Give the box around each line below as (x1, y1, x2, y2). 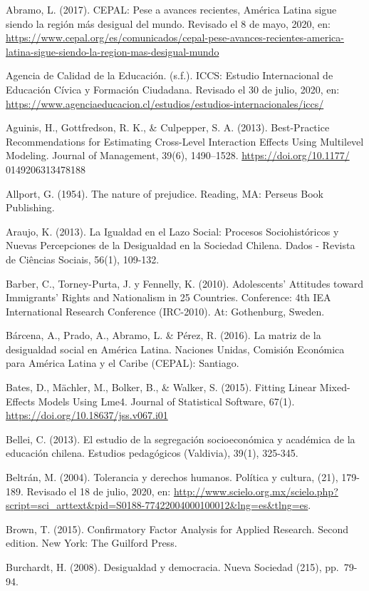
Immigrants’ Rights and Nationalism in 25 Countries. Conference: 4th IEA (6, 290, 331, 305)
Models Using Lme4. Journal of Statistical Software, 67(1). (38, 393, 295, 408)
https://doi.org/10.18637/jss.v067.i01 (6, 408, 168, 423)
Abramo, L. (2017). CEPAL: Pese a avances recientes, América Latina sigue (6, 2, 337, 16)
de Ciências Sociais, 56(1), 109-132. (6, 251, 160, 266)
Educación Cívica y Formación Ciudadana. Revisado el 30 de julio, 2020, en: (6, 81, 340, 96)
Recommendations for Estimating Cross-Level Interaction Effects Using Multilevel (6, 133, 364, 148)
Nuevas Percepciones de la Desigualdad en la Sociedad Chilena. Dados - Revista (6, 238, 355, 253)
